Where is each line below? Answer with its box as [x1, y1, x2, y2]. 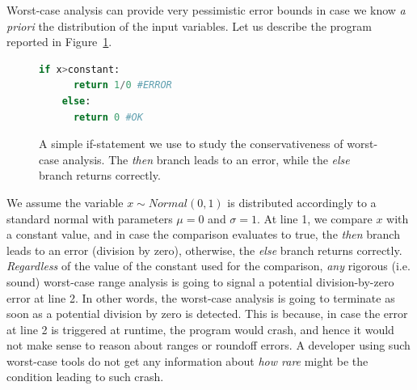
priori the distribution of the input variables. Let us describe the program [6, 17, 372, 34]
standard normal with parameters [6, 210, 173, 227]
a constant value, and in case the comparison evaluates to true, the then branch [6, 226, 400, 243]
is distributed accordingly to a [227, 193, 377, 210]
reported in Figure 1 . [6, 33, 112, 50]
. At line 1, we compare [257, 210, 373, 227]
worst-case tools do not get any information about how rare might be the [6, 352, 369, 369]
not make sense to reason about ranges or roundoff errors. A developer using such [6, 337, 411, 354]
